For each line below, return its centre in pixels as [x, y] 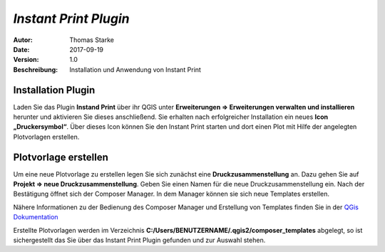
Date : [21, 49]
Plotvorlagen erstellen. [46, 137]
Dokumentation [36, 217]
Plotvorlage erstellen [61, 157]
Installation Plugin [54, 90]
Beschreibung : [36, 69]
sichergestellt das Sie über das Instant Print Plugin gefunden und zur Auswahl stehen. [139, 240]
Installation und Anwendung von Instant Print [135, 69]
